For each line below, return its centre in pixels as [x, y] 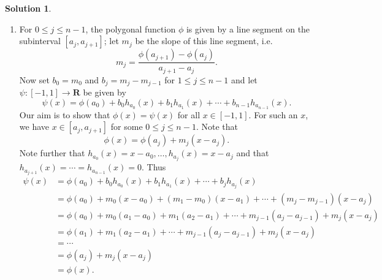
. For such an [273, 114]
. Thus [154, 167]
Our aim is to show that [65, 114]
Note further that [52, 153]
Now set [34, 79]
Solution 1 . [28, 8]
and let [244, 79]
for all [189, 114]
